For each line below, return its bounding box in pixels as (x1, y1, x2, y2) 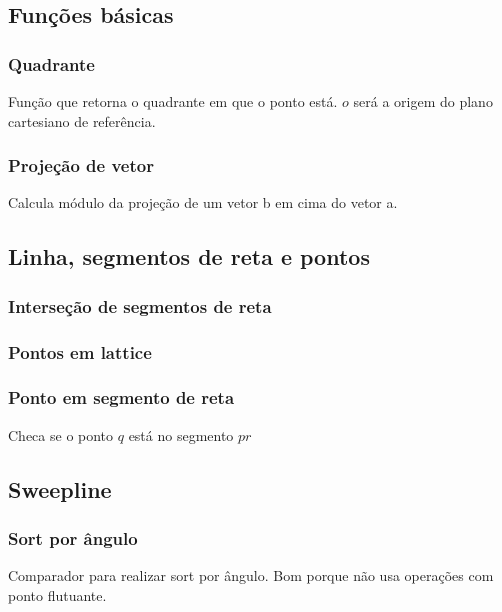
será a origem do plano (353, 91, 493, 111)
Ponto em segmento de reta (8, 385, 235, 410)
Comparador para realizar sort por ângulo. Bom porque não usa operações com (8, 565, 494, 586)
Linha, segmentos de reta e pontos (8, 241, 370, 272)
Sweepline (8, 473, 112, 504)
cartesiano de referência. (8, 110, 156, 131)
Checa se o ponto (8, 424, 114, 445)
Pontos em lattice (8, 339, 152, 364)
